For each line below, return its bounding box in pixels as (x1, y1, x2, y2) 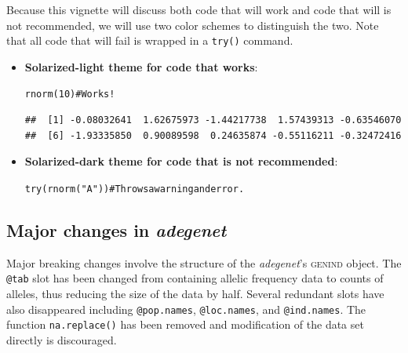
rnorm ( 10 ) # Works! (24, 89, 115, 100)
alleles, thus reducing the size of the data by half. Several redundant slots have (6, 285, 384, 301)
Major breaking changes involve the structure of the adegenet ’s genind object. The (6, 254, 402, 271)
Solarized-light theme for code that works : (24, 58, 258, 75)
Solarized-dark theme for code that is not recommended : (24, 153, 338, 169)
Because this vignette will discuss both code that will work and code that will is (6, 2, 392, 17)
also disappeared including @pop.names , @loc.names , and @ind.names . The (6, 300, 366, 317)
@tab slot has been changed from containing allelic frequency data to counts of (6, 270, 384, 286)
